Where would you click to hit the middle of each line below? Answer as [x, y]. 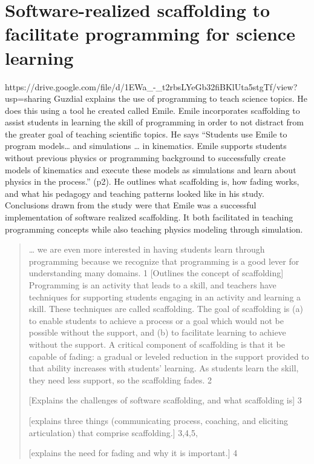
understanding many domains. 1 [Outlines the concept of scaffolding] [156, 273]
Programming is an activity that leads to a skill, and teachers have [152, 285]
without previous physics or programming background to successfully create [145, 158]
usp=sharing [28, 98]
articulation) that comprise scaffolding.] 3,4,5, [113, 432]
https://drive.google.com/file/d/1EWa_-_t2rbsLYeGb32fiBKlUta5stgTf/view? [151, 86]
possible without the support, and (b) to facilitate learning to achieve [157, 332]
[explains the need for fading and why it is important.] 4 [133, 453]
